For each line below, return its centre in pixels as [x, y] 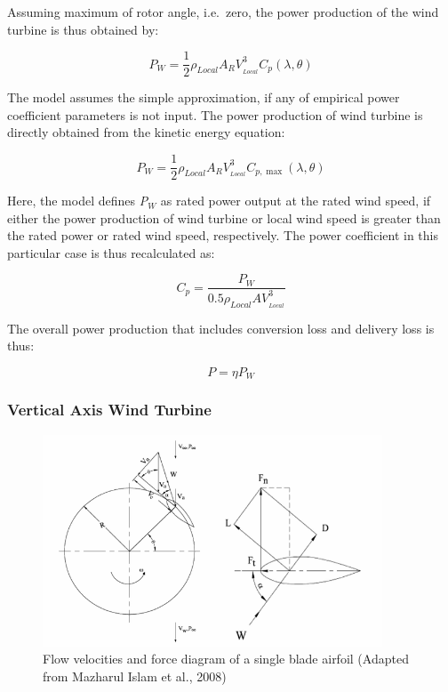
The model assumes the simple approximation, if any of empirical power [204, 97]
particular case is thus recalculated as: [111, 252]
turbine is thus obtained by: [83, 29]
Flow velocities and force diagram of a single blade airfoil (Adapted [226, 659]
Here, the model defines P [78, 201]
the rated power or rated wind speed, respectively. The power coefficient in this [223, 235]
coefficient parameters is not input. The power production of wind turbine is [215, 114]
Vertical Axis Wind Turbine [109, 410]
